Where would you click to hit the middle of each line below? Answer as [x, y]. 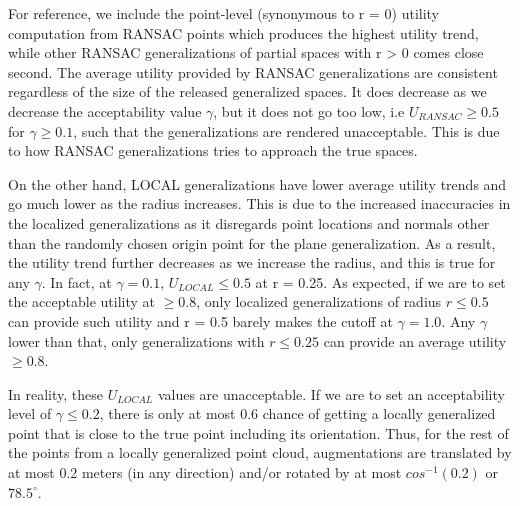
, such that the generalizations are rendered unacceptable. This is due [286, 130]
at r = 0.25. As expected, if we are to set [380, 281]
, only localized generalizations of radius [319, 301]
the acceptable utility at [81, 301]
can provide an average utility [415, 340]
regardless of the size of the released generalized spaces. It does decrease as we [247, 91]
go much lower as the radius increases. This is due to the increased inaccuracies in [259, 203]
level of [30, 413]
